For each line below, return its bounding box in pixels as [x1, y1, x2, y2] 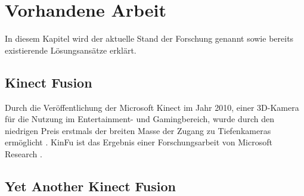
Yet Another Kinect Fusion [5, 176, 176, 195]
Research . [5, 147, 42, 160]
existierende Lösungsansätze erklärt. [5, 43, 137, 56]
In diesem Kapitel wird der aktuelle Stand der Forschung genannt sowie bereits [5, 32, 294, 45]
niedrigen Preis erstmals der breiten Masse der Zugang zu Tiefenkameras [5, 124, 271, 136]
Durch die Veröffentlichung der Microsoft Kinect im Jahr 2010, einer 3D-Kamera [5, 101, 299, 113]
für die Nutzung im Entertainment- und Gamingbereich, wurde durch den [5, 113, 275, 125]
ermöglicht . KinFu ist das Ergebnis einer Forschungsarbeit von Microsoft [5, 136, 272, 148]
